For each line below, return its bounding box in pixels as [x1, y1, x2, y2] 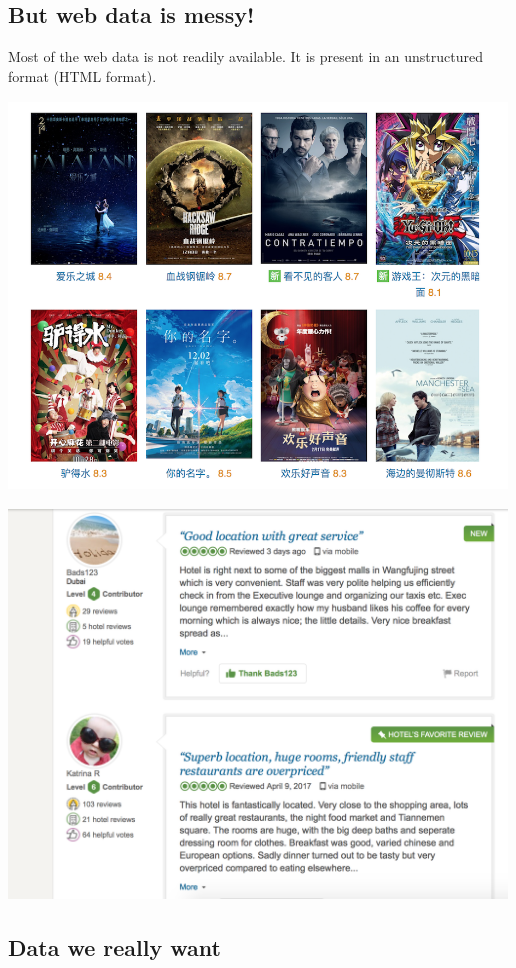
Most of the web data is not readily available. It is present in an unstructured [8, 46, 483, 67]
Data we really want [8, 931, 221, 962]
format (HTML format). [8, 65, 157, 86]
